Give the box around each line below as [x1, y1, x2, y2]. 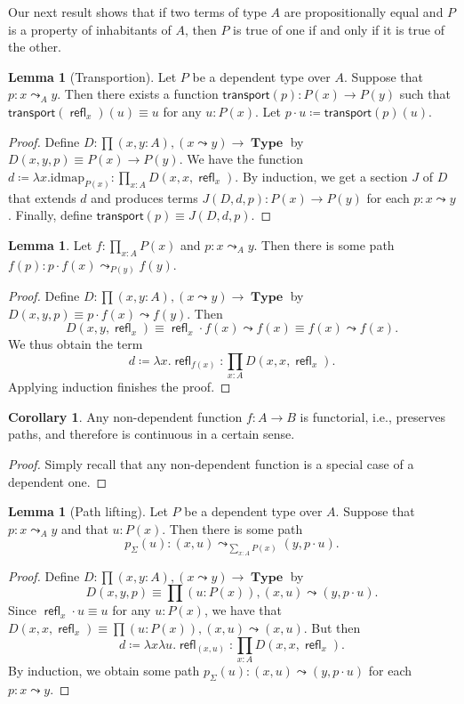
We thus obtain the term [8, 335, 143, 353]
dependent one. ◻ [8, 472, 108, 490]
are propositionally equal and [284, 3, 444, 20]
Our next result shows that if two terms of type [8, 3, 267, 20]
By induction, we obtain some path [8, 660, 200, 679]
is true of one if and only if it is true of [233, 20, 444, 38]
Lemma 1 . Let [8, 235, 92, 254]
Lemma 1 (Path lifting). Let [8, 502, 168, 521]
